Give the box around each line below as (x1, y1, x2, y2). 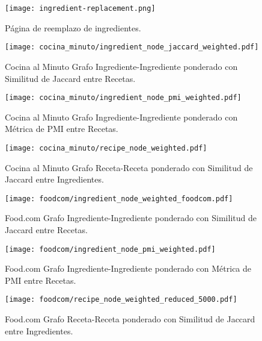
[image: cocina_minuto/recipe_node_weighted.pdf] (5, 143, 207, 152)
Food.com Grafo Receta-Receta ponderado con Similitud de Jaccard (5, 313, 255, 325)
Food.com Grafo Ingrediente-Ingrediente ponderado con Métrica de (5, 262, 252, 275)
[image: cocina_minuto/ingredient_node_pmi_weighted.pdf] (5, 93, 242, 102)
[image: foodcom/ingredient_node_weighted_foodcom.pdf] (5, 194, 233, 203)
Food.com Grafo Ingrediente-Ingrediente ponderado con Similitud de (5, 211, 257, 224)
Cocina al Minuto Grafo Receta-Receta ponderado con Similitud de (5, 161, 253, 174)
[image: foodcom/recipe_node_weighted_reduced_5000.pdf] (5, 295, 237, 304)
